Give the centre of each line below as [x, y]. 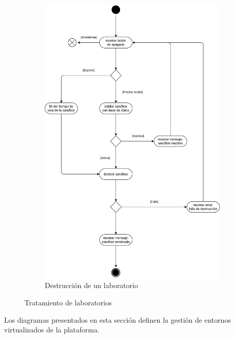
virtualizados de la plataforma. [52, 330]
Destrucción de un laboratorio [92, 285]
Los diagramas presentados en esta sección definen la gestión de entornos [118, 319]
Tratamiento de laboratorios [68, 302]
